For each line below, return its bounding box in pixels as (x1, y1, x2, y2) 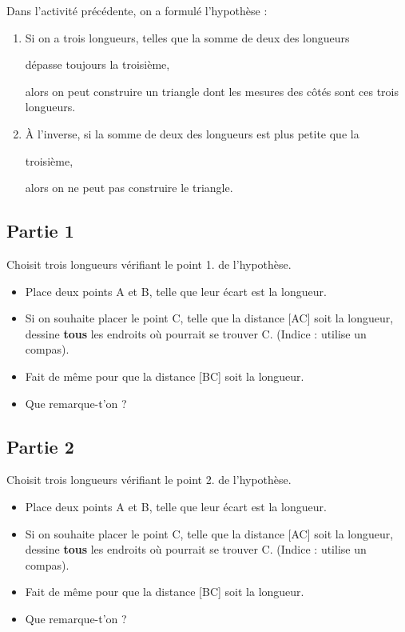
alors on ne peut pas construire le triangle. (25, 179, 233, 196)
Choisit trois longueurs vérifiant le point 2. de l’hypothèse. (6, 471, 292, 488)
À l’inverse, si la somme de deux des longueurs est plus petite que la (25, 125, 359, 142)
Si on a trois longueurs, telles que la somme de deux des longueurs (25, 29, 350, 46)
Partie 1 (6, 218, 74, 243)
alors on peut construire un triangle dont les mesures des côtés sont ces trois (25, 82, 399, 99)
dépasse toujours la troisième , (25, 56, 170, 73)
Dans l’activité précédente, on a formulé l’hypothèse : (6, 2, 268, 18)
